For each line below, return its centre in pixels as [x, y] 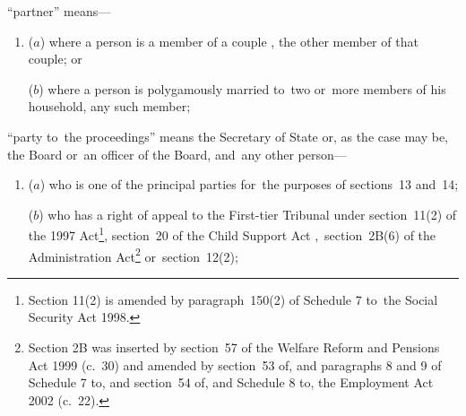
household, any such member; [109, 106]
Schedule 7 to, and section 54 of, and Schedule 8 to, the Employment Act [231, 382]
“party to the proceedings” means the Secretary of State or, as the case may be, [228, 136]
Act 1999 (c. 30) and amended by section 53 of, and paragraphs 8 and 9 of [235, 364]
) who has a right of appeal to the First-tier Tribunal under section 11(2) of [248, 214]
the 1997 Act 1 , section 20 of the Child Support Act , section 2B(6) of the [232, 234]
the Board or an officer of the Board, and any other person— [177, 154]
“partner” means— [59, 11]
